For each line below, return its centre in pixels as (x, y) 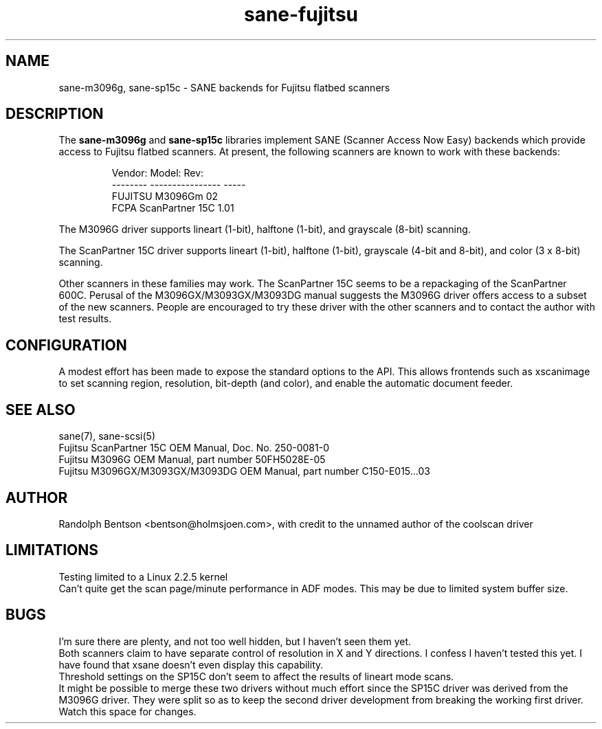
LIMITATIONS (52, 550)
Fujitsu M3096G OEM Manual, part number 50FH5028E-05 (192, 460)
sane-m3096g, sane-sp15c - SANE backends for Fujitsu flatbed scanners (224, 87)
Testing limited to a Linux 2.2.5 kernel (143, 576)
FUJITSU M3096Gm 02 (165, 197)
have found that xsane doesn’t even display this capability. (191, 664)
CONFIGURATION (66, 345)
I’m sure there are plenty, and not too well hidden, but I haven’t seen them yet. (235, 641)
